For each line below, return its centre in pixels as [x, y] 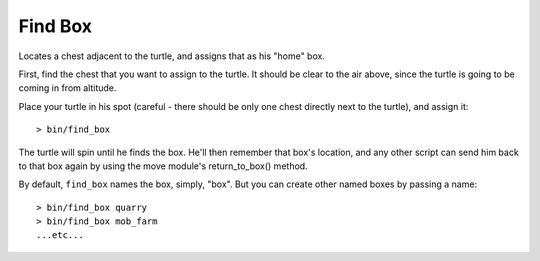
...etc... [60, 235]
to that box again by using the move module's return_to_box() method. [163, 166]
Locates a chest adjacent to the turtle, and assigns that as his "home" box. [171, 56]
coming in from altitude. [67, 88]
